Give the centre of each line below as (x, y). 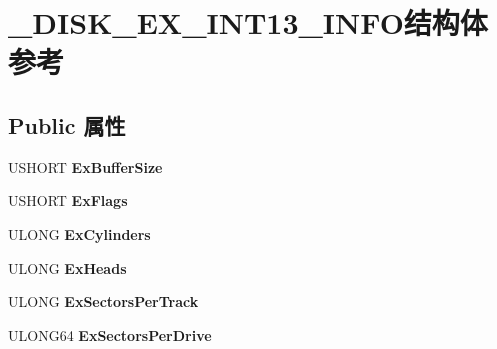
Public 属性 (67, 124)
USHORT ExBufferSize (85, 166)
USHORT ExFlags (68, 200)
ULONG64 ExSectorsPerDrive (110, 334)
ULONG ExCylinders (79, 233)
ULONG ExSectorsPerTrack (103, 301)
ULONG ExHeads (67, 267)
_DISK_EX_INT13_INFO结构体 (248, 22)
